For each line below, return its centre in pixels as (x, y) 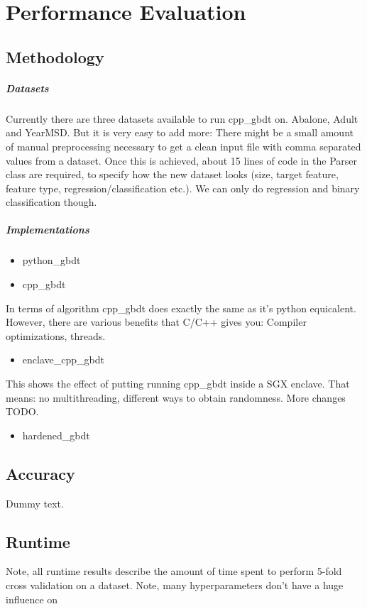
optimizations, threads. (56, 335)
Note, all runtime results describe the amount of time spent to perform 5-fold (174, 571)
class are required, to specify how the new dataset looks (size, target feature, (172, 174)
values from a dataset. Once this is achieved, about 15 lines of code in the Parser (182, 160)
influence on (32, 599)
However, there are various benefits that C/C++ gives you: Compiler (156, 322)
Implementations (48, 230)
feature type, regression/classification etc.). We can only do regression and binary (183, 188)
